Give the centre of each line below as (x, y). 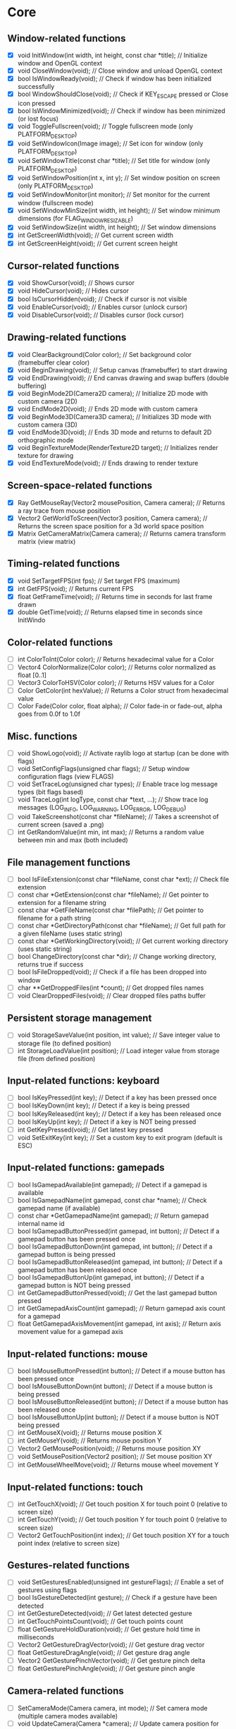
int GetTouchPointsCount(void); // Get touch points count (100, 1621)
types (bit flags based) (50, 792)
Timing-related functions (64, 564)
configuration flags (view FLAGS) (66, 777)
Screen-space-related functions (80, 486)
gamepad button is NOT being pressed (74, 1285)
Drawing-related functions (67, 338)
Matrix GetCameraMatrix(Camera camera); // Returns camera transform (122, 534)
